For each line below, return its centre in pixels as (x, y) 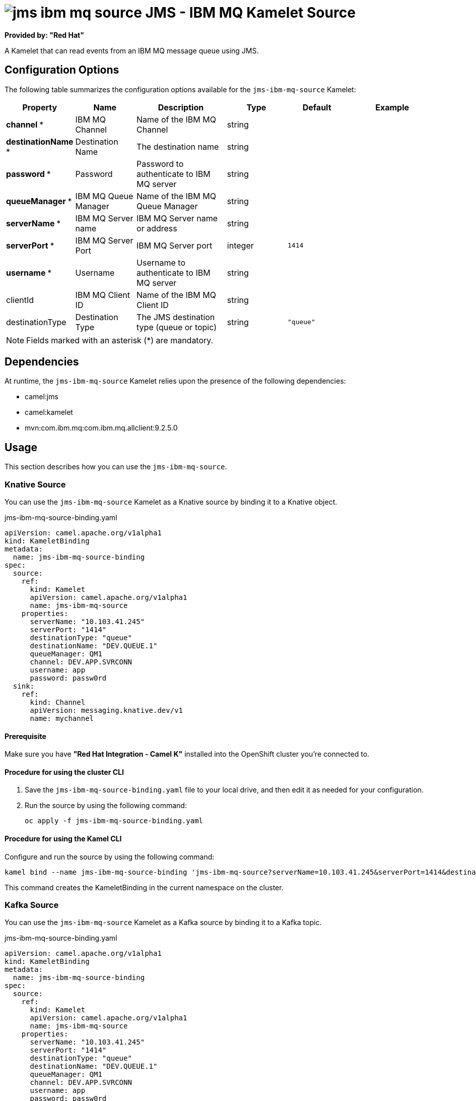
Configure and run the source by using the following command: (110, 857)
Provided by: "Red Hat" (44, 35)
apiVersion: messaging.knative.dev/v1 (107, 711)
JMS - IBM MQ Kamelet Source (250, 13)
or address (157, 228)
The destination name (178, 146)
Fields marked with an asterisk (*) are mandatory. (120, 340)
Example (392, 107)
